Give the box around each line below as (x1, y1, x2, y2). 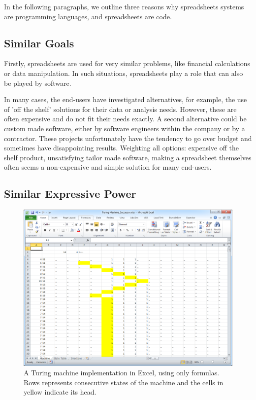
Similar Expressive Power (4, 186, 136, 201)
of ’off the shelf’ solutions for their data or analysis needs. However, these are (4, 104, 237, 114)
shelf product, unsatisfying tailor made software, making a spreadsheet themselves (4, 152, 252, 162)
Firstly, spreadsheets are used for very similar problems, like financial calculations (4, 58, 251, 69)
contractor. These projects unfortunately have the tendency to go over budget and (4, 133, 252, 143)
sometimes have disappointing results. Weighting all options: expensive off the (4, 143, 239, 153)
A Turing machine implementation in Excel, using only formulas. (24, 367, 220, 378)
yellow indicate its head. (24, 387, 96, 397)
